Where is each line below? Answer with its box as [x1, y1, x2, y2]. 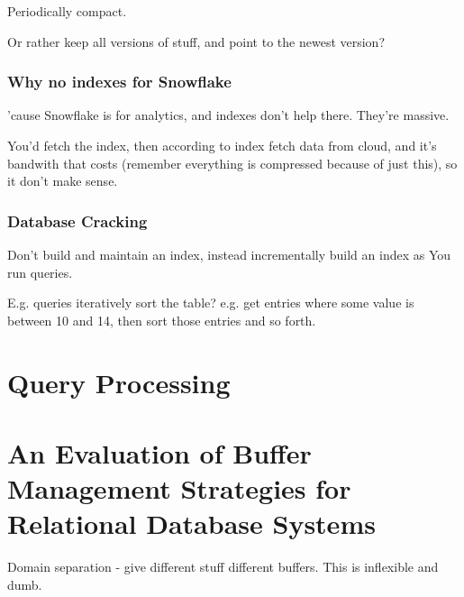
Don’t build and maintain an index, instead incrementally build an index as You [7, 245, 451, 263]
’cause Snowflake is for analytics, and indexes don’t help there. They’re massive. [7, 106, 450, 124]
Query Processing [7, 363, 231, 400]
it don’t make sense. [7, 171, 118, 190]
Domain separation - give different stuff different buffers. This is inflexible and [7, 557, 439, 576]
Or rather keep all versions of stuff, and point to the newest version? [7, 32, 386, 51]
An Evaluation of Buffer [7, 434, 312, 471]
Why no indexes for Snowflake [7, 70, 232, 93]
